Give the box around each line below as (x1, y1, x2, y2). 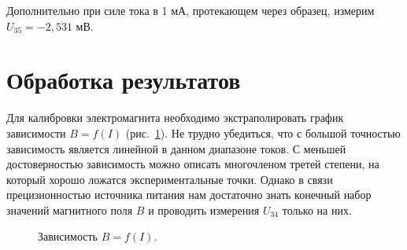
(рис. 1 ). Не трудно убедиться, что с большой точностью (125, 124, 401, 141)
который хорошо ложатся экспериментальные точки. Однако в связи (6, 171, 333, 187)
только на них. (282, 201, 352, 218)
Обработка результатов (6, 64, 241, 96)
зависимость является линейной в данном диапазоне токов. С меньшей (6, 140, 346, 156)
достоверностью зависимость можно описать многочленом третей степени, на (6, 156, 379, 172)
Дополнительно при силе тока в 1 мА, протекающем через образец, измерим (6, 2, 375, 18)
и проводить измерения (148, 201, 260, 218)
